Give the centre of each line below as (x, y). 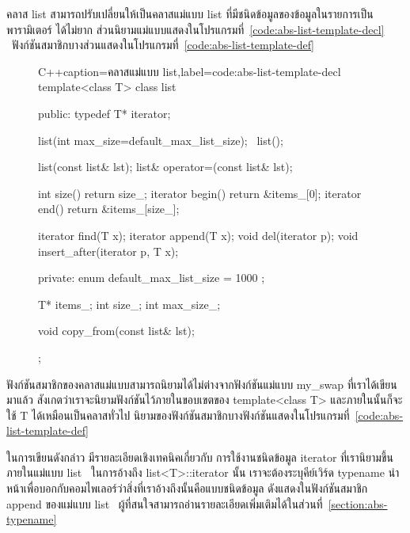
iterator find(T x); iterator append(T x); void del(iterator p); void (198, 235)
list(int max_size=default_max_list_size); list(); (161, 140)
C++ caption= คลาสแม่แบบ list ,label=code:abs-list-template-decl (190, 71)
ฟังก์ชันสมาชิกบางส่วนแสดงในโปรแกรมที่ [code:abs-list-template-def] (163, 45)
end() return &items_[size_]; (109, 209)
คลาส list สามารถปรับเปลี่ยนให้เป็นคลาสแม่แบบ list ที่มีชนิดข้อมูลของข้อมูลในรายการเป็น (190, 13)
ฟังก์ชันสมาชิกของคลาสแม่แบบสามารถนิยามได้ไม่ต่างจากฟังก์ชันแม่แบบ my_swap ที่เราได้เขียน (202, 384)
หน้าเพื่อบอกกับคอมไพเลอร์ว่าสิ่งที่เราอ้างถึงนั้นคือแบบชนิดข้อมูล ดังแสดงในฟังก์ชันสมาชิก (187, 488)
